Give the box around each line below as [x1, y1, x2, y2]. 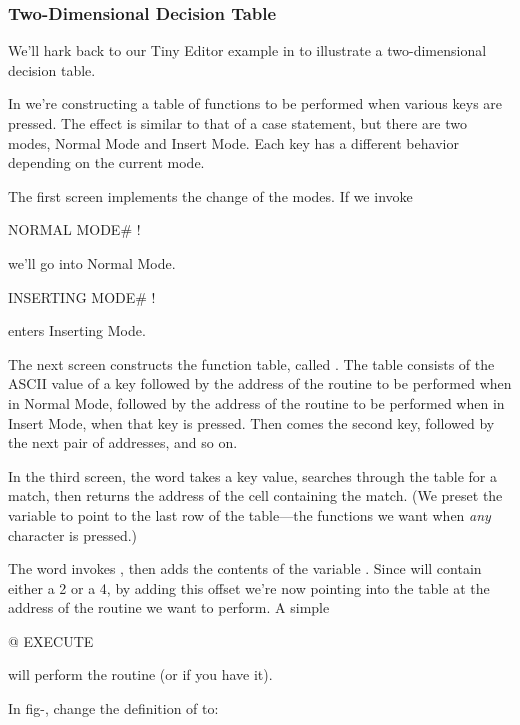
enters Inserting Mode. [8, 320, 146, 341]
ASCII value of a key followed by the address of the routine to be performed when [8, 373, 512, 394]
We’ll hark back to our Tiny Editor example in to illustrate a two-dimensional [8, 40, 487, 61]
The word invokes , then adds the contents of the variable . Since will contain [8, 558, 482, 579]
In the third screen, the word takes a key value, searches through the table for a [8, 465, 497, 486]
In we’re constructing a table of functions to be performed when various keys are [8, 93, 503, 114]
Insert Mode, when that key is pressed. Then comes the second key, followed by [8, 412, 495, 433]
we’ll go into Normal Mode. [8, 252, 176, 273]
